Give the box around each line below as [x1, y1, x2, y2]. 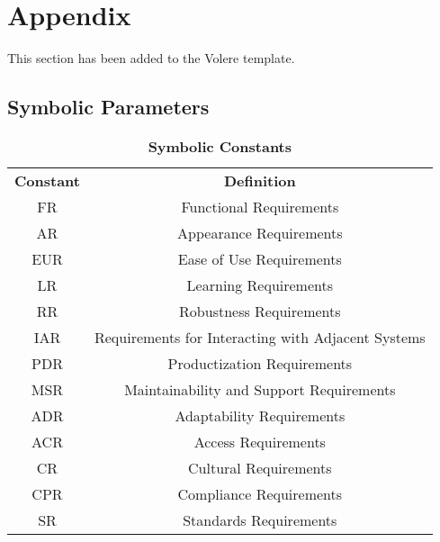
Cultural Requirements [188, 456, 332, 478]
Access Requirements [193, 430, 326, 452]
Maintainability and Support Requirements [124, 378, 396, 400]
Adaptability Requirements [175, 404, 346, 426]
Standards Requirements [183, 509, 337, 530]
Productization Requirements [167, 352, 353, 374]
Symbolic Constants [148, 135, 292, 157]
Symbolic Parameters [7, 93, 210, 121]
